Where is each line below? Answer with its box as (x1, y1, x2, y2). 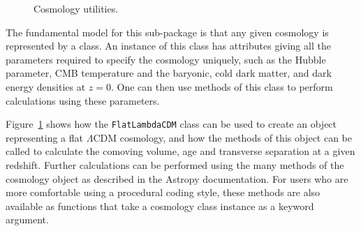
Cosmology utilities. (34, 1, 119, 15)
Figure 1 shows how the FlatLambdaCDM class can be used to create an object (6, 117, 337, 131)
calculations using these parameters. (6, 93, 160, 107)
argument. (6, 212, 49, 227)
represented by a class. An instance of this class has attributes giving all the (6, 38, 331, 53)
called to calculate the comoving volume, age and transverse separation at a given (6, 144, 355, 158)
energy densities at (6, 79, 86, 94)
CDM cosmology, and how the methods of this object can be (93, 130, 353, 144)
